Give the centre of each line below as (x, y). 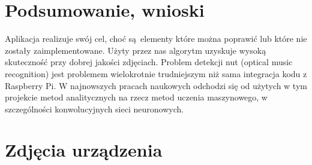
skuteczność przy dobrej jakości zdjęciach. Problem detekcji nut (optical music (149, 62)
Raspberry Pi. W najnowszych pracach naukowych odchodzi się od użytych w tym (156, 85)
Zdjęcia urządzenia (84, 150)
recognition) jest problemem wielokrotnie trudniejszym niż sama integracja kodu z (156, 73)
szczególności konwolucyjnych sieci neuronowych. (94, 109)
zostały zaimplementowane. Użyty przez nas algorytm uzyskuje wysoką (136, 50)
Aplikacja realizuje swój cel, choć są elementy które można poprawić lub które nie (156, 39)
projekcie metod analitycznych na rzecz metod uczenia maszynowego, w (136, 97)
